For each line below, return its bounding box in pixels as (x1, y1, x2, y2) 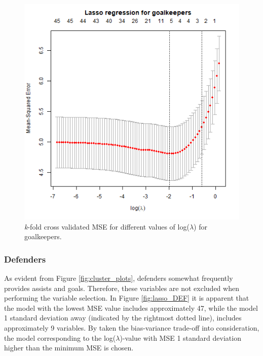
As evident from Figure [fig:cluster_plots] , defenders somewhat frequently (4, 273, 233, 283)
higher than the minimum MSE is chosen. (4, 342, 134, 353)
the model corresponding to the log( (4, 332, 116, 343)
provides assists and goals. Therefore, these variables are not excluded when (4, 282, 239, 293)
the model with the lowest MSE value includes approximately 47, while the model (4, 302, 258, 313)
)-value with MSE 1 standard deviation (120, 332, 241, 343)
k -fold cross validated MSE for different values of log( (24, 221, 190, 232)
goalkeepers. (24, 231, 62, 242)
